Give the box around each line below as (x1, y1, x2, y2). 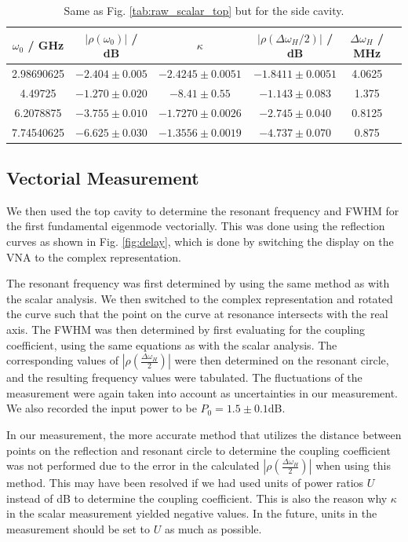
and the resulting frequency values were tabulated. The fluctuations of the (6, 369, 362, 386)
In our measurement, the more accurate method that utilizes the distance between (6, 426, 402, 442)
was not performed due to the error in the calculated (6, 457, 260, 474)
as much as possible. (164, 520, 262, 537)
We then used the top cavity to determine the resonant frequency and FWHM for (6, 202, 399, 218)
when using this (315, 457, 391, 474)
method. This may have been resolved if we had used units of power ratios (6, 474, 364, 491)
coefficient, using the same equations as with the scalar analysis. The (6, 336, 337, 353)
